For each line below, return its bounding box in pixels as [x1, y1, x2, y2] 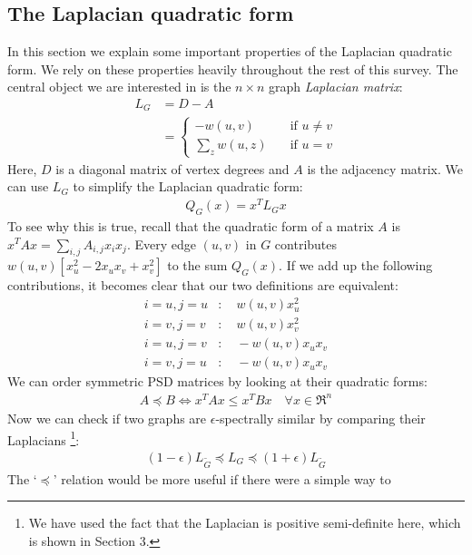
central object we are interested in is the [7, 77, 231, 96]
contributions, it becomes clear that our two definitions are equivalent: [7, 276, 398, 295]
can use [7, 177, 49, 196]
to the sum [167, 256, 228, 275]
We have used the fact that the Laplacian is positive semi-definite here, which [28, 513, 461, 532]
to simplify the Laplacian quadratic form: [73, 177, 303, 196]
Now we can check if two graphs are [7, 408, 207, 427]
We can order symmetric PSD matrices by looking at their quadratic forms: [7, 372, 428, 391]
